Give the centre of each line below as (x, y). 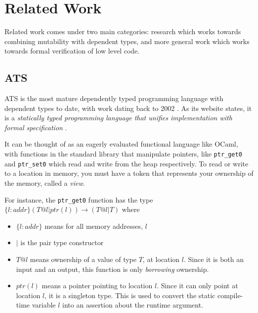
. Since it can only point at (197, 286)
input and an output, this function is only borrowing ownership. (112, 269)
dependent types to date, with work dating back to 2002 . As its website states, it (128, 108)
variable (44, 305)
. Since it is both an (214, 259)
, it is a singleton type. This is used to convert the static (130, 295)
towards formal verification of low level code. (72, 51)
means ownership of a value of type (83, 259)
